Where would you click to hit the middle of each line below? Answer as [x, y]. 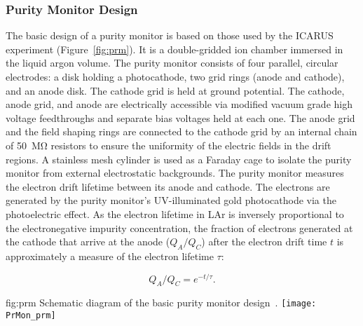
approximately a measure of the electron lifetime [110, 256]
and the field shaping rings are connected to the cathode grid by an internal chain [181, 131]
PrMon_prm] [31, 316]
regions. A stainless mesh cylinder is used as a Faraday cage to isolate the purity [179, 159]
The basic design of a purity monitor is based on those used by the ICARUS [170, 35]
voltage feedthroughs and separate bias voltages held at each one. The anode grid [180, 117]
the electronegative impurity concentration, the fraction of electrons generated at [179, 227]
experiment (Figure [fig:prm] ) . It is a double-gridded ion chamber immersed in [174, 49]
